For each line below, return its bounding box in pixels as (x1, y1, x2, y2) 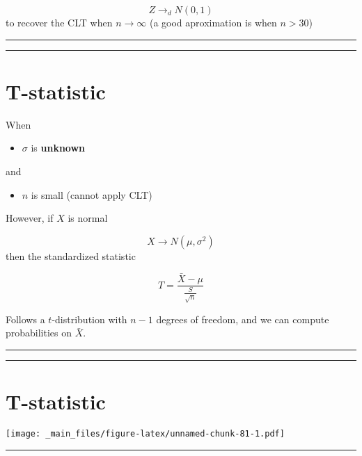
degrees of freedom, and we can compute (156, 311, 329, 326)
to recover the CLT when (6, 15, 113, 29)
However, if (6, 211, 54, 225)
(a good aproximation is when (149, 15, 277, 29)
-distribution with (52, 311, 127, 326)
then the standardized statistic (6, 248, 136, 263)
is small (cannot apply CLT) (31, 187, 152, 202)
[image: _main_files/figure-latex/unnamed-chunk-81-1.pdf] (6, 429, 285, 439)
